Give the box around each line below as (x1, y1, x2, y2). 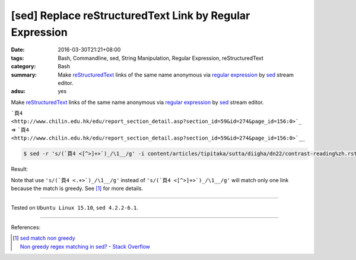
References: (11, 223, 41, 231)
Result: (11, 166, 28, 173)
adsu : (11, 88, 26, 95)
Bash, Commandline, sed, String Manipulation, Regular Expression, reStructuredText (58, 54, 263, 62)
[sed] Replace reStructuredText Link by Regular (11, 9, 250, 22)
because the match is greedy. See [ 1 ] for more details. (11, 185, 144, 192)
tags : (11, 54, 24, 62)
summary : (11, 71, 37, 78)
